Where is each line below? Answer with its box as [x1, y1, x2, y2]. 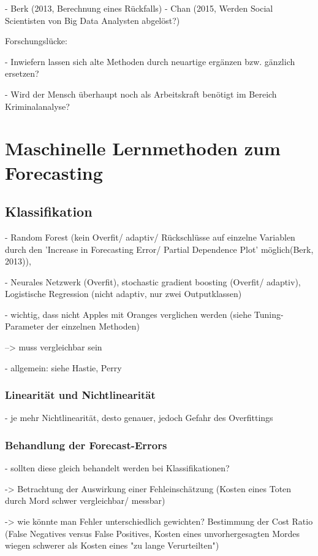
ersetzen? [5, 67, 39, 80]
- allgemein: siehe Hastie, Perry [5, 361, 122, 374]
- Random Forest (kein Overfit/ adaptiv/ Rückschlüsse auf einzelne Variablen [5, 230, 295, 243]
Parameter [5, 320, 44, 333]
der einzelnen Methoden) [47, 320, 140, 333]
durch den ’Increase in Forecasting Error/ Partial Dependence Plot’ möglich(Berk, [5, 242, 314, 255]
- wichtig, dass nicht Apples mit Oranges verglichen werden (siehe [5, 307, 252, 320]
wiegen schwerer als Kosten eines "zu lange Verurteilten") [5, 539, 219, 552]
